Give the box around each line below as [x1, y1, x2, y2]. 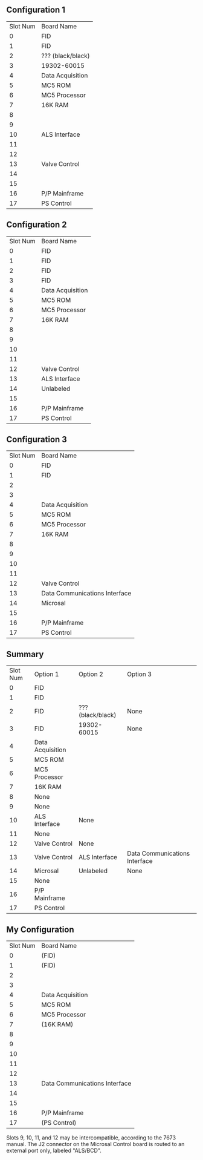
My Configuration [6, 924, 74, 934]
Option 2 [78, 670, 104, 678]
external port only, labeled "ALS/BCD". [6, 1147, 101, 1155]
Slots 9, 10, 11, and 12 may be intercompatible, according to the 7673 [6, 1134, 176, 1141]
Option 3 [126, 670, 152, 678]
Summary [6, 649, 44, 659]
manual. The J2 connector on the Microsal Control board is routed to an [6, 1141, 185, 1148]
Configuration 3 [6, 434, 68, 445]
